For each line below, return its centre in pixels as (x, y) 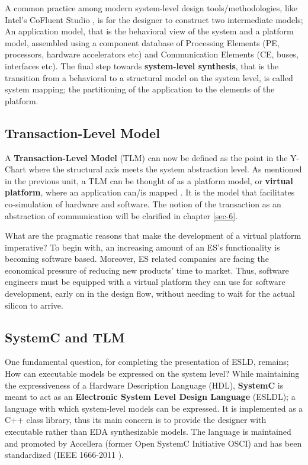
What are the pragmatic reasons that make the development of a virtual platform (153, 235)
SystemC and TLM (65, 337)
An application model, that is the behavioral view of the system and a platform (149, 31)
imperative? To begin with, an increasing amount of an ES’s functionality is (142, 247)
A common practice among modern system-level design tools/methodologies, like (151, 8)
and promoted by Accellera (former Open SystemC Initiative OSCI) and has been (153, 443)
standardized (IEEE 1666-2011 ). (65, 455)
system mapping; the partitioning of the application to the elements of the (140, 89)
